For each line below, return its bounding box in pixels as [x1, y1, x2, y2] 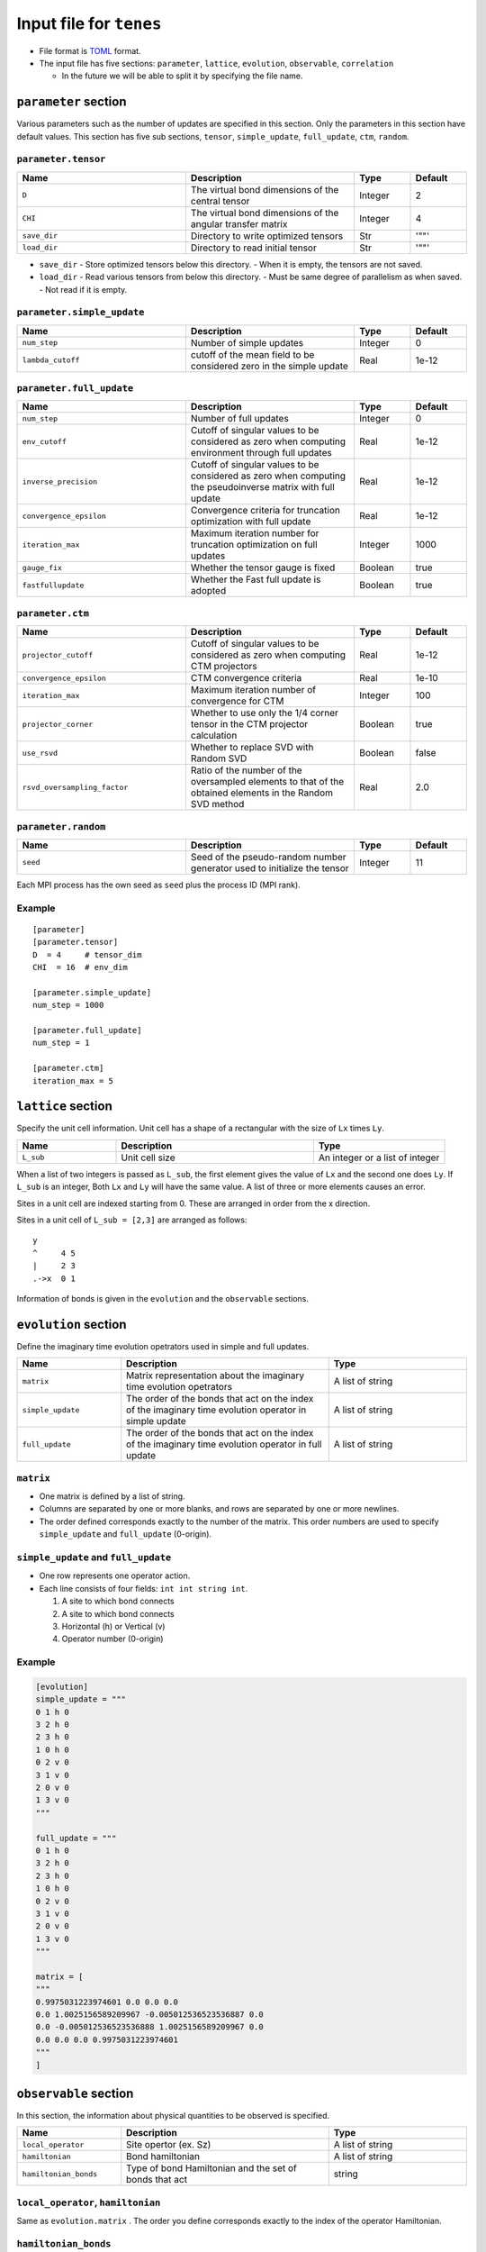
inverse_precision [22, 477, 98, 486]
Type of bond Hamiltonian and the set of [126, 2162, 297, 2175]
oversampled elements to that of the [190, 776, 345, 788]
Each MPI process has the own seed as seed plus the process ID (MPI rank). [16, 879, 301, 890]
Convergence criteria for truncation [190, 504, 341, 517]
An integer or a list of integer [318, 1151, 440, 1164]
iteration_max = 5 [32, 1076, 114, 1085]
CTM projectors [190, 660, 257, 673]
